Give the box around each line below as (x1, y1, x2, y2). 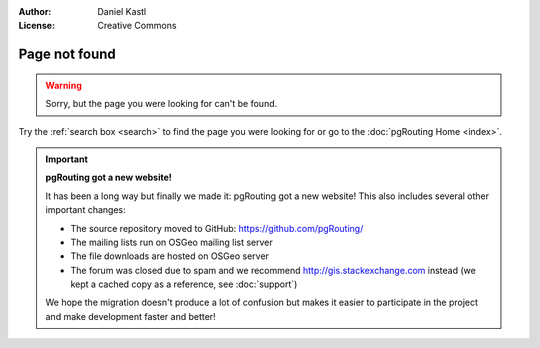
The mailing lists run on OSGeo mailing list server (70, 236, 274, 248)
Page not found (18, 46, 117, 63)
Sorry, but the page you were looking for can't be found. (45, 98, 278, 110)
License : (18, 20, 55, 32)
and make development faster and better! (45, 310, 216, 322)
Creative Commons (97, 20, 177, 32)
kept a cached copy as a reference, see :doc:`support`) (70, 278, 298, 290)
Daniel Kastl (97, 6, 147, 17)
